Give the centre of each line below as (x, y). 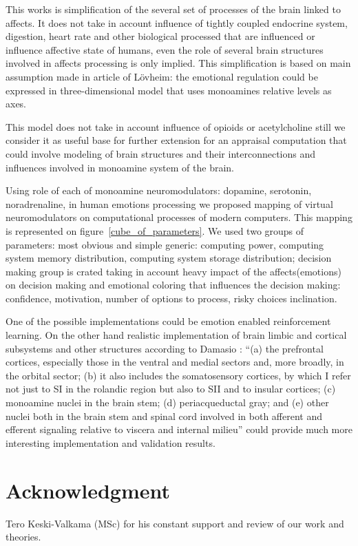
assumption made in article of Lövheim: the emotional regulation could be (162, 76)
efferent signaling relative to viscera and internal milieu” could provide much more (179, 429)
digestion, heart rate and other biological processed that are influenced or (160, 36)
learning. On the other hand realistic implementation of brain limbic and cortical (176, 335)
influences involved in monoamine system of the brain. (120, 167)
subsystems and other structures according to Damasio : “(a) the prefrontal (165, 348)
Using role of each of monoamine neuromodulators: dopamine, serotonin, (159, 190)
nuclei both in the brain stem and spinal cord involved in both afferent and (164, 416)
